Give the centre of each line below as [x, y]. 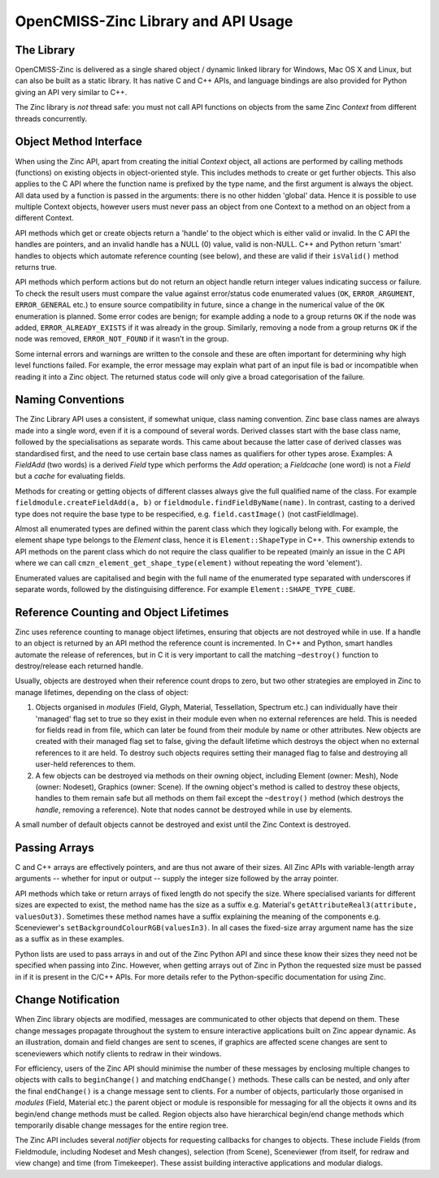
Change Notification [67, 1000]
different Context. [45, 218]
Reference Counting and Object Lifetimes [122, 613]
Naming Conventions [70, 400]
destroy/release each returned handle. [79, 666]
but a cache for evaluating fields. [70, 476]
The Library [45, 50]
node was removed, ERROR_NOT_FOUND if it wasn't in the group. [122, 339]
